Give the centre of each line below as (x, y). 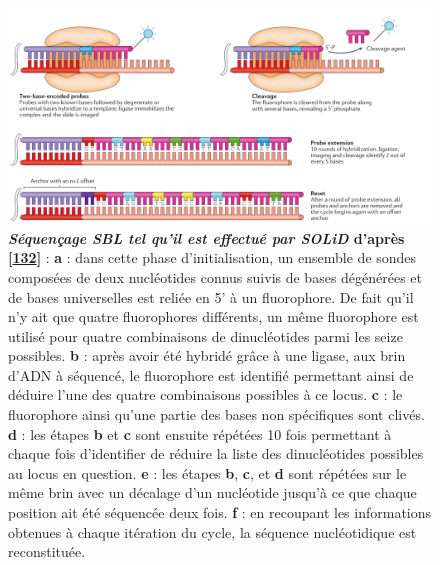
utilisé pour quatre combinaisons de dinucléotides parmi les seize (205, 335)
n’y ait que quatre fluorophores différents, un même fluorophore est (213, 316)
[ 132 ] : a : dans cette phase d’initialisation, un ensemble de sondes (212, 257)
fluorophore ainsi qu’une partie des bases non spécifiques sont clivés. (216, 414)
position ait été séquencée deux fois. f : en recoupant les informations (220, 512)
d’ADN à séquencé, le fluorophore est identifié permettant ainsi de (211, 374)
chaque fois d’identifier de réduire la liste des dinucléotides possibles (216, 453)
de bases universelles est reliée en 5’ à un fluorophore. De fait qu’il (211, 296)
